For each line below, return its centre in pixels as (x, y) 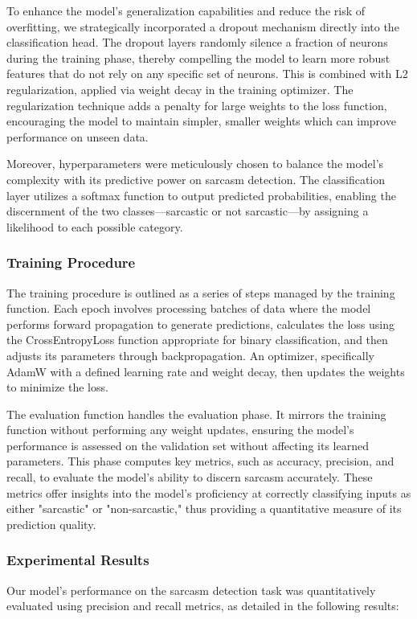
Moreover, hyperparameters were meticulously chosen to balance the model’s (195, 164)
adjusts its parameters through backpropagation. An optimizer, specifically (190, 355)
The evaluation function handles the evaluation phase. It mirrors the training (196, 414)
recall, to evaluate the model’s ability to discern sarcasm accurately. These (190, 477)
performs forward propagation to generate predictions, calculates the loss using (200, 324)
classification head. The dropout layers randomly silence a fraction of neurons (197, 42)
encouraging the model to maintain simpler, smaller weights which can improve (201, 121)
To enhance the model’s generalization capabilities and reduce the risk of (186, 10)
